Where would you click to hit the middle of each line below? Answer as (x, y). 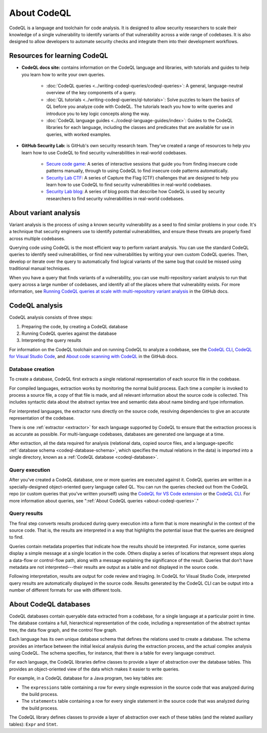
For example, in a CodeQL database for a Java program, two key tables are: (86, 678)
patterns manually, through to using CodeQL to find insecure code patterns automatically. (137, 171)
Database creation (32, 369)
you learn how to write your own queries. (63, 74)
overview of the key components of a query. (91, 93)
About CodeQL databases (50, 604)
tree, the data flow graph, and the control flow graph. (63, 630)
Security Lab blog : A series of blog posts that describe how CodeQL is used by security (135, 191)
